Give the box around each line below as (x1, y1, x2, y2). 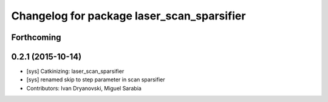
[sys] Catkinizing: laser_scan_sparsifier (26, 67, 125, 75)
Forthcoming (11, 32, 61, 42)
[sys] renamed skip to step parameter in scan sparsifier (26, 76, 165, 83)
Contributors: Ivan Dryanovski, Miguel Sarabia (26, 84, 142, 92)
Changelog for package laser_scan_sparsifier (11, 9, 246, 22)
